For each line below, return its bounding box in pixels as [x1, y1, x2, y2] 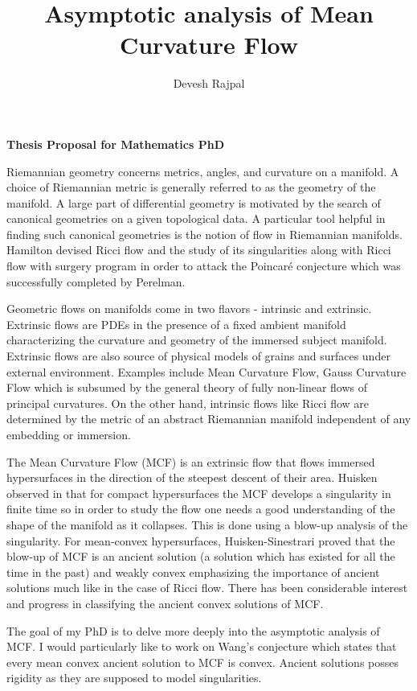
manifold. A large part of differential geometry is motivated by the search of [6, 194, 381, 211]
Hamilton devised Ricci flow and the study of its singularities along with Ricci [6, 241, 391, 258]
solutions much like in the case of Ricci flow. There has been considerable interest [6, 579, 408, 596]
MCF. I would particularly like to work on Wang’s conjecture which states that [6, 638, 397, 655]
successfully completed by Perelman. [6, 273, 186, 290]
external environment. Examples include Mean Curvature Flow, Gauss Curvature [6, 363, 407, 380]
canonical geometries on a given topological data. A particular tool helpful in [6, 210, 386, 227]
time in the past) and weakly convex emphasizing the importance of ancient [6, 563, 380, 580]
